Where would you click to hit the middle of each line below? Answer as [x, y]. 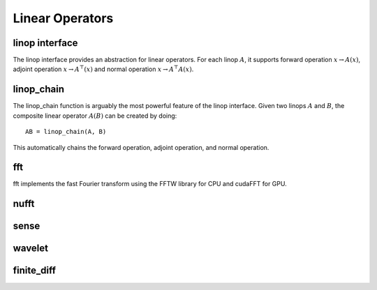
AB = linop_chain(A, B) [66, 132]
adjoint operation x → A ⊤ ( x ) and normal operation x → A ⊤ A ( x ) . [103, 69]
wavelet [31, 249]
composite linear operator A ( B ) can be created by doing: [95, 116]
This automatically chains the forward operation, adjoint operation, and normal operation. [141, 147]
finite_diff [34, 271]
